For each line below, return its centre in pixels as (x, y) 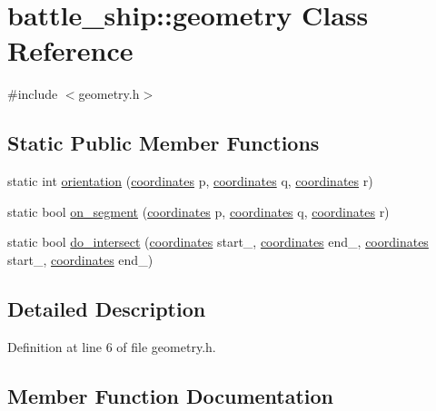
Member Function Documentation (171, 395)
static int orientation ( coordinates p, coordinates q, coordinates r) (190, 181)
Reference (70, 50)
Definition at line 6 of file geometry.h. (112, 346)
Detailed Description (107, 308)
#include (33, 94)
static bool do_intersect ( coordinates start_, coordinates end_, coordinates (218, 242)
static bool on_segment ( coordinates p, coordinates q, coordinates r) (198, 211)
